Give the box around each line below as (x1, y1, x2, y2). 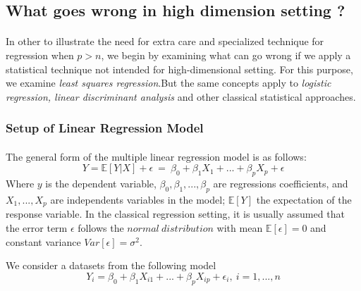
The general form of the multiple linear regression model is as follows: (6, 149, 307, 163)
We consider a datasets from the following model (6, 258, 216, 273)
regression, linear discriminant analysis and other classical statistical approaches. (6, 89, 356, 104)
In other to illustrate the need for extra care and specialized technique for (6, 34, 324, 49)
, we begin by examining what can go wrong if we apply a (101, 47, 351, 62)
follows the (78, 221, 124, 235)
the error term (6, 221, 68, 235)
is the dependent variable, (45, 176, 157, 191)
